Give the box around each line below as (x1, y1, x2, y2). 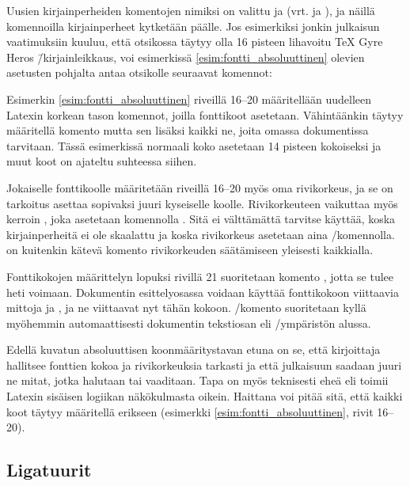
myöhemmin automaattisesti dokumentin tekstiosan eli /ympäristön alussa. (6, 314, 371, 331)
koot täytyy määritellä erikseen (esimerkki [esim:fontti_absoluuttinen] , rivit (6, 403, 374, 420)
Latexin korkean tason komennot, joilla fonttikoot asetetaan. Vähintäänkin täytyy (6, 106, 404, 123)
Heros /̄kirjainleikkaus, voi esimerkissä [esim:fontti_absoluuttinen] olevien (6, 48, 365, 65)
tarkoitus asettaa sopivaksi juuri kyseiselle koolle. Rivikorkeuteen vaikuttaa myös (6, 195, 398, 211)
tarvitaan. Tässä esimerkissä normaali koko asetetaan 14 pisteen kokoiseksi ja (6, 137, 382, 154)
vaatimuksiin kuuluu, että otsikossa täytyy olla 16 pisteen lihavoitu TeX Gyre (6, 33, 383, 50)
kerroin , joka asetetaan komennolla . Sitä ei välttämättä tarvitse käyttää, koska (6, 211, 396, 227)
